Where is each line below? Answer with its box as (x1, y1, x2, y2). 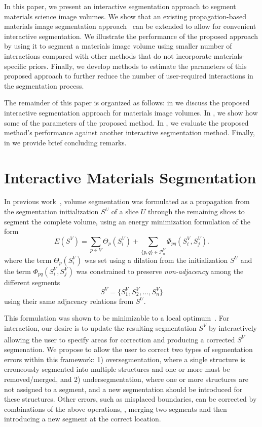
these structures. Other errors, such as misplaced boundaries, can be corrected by (4, 394, 257, 404)
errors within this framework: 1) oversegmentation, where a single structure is (4, 354, 245, 364)
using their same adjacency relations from (4, 295, 134, 306)
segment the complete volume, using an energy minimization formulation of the (4, 216, 250, 226)
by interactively (209, 322, 257, 333)
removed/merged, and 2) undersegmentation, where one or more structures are (4, 374, 248, 384)
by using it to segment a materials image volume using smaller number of (4, 41, 232, 51)
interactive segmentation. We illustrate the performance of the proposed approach (4, 30, 258, 41)
